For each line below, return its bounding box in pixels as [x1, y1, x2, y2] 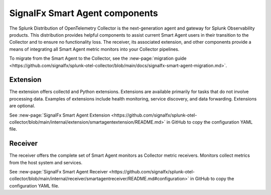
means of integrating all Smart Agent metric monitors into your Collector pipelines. [9, 46, 180, 52]
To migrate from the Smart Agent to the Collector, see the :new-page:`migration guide [9, 55, 187, 61]
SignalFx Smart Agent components [9, 8, 158, 19]
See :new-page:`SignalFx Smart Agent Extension [9, 112, 110, 118]
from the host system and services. [9, 159, 83, 165]
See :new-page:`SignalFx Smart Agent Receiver [9, 169, 108, 175]
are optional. [9, 103, 35, 109]
